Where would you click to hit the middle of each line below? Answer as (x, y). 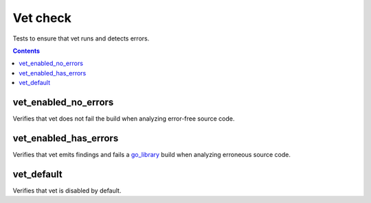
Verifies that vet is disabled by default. (67, 190)
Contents (26, 51)
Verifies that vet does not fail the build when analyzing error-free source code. (124, 119)
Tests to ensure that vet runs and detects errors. (81, 38)
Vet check (42, 18)
